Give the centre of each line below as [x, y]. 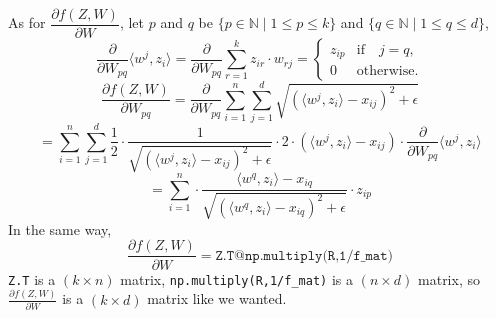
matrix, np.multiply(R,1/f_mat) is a [236, 278]
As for [27, 22]
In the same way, [60, 228]
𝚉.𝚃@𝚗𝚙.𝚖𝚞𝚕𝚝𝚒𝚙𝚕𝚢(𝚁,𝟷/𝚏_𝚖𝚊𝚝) [304, 255]
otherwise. [387, 71]
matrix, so [449, 278]
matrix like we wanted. [217, 298]
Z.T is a [32, 278]
